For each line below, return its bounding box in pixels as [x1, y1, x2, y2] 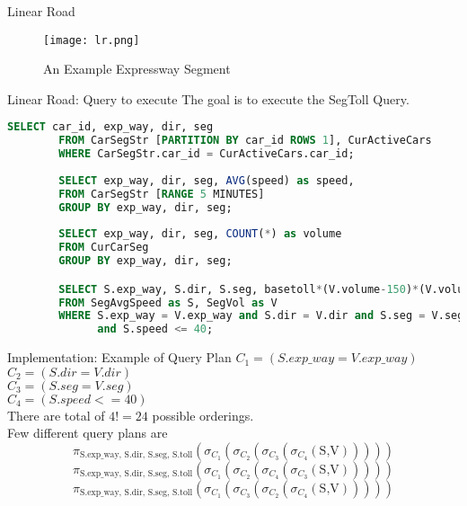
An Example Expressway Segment [43, 59, 231, 78]
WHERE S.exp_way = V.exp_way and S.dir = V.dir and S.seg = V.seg [58, 309, 464, 323]
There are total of [7, 405, 105, 424]
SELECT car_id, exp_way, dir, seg [7, 120, 214, 134]
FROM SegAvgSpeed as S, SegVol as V [58, 296, 278, 309]
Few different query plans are [7, 423, 168, 442]
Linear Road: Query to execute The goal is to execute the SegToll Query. [7, 89, 410, 108]
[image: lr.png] [43, 33, 140, 47]
